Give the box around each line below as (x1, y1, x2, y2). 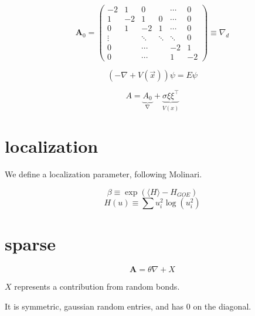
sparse (5, 232, 56, 256)
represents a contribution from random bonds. (14, 280, 180, 293)
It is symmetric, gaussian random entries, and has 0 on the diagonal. (5, 300, 251, 312)
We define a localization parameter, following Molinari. (5, 168, 202, 180)
